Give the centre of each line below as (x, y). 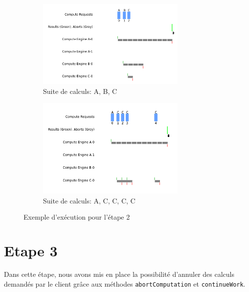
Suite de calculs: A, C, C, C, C (89, 200)
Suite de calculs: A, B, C (80, 91)
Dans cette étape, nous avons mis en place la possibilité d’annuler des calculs (119, 274)
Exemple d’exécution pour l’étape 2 (77, 217)
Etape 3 (31, 251)
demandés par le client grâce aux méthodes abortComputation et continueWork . (125, 283)
